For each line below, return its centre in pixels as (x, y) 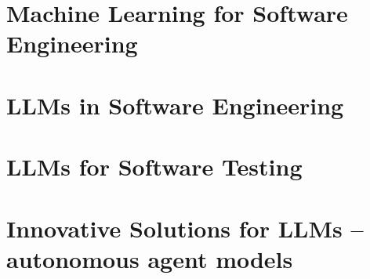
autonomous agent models (150, 258)
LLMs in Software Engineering (175, 105)
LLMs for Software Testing (154, 167)
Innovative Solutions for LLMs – (185, 228)
